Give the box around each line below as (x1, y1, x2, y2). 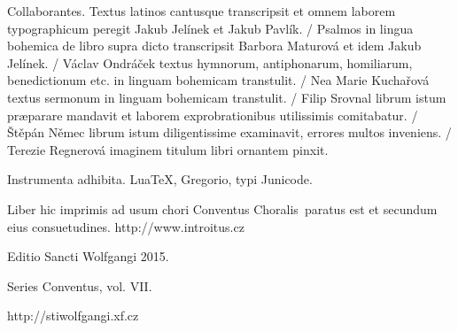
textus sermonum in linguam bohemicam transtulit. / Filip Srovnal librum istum (7, 88, 446, 106)
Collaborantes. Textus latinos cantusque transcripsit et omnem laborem (7, 2, 396, 19)
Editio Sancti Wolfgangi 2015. (7, 247, 169, 266)
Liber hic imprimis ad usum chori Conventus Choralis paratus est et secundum (7, 199, 438, 218)
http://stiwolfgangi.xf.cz (7, 306, 139, 325)
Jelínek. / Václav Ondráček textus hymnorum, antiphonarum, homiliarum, (7, 53, 413, 72)
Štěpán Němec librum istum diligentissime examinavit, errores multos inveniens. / (7, 123, 452, 142)
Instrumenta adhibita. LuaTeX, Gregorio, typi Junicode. (7, 170, 313, 189)
